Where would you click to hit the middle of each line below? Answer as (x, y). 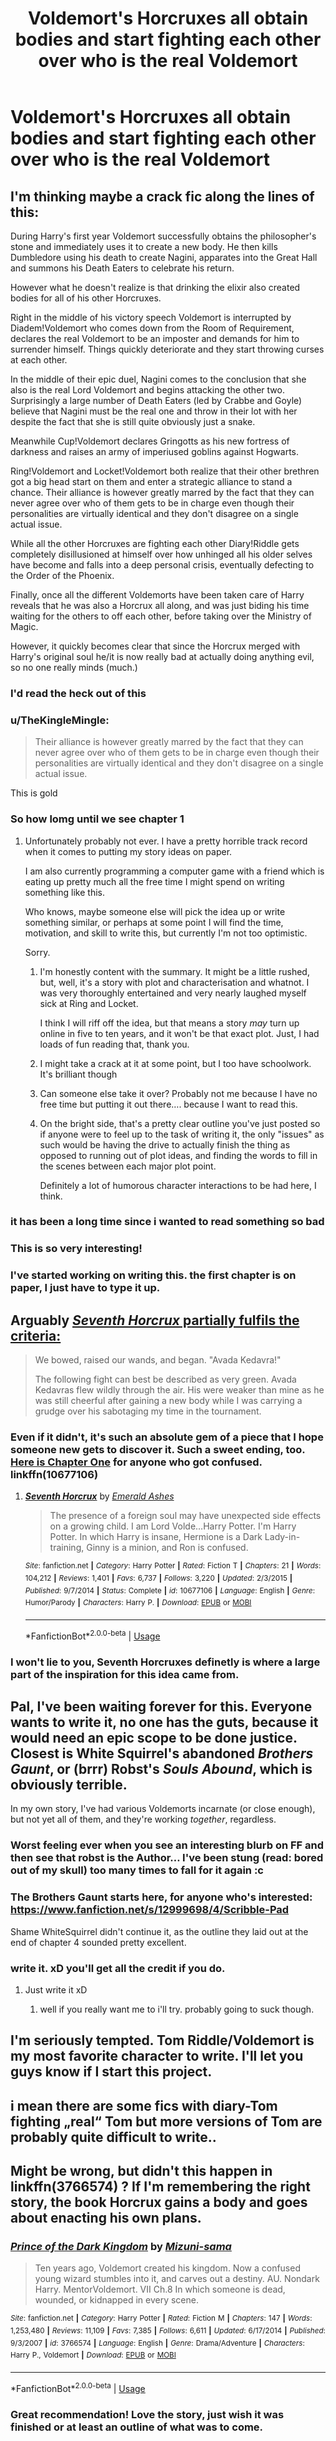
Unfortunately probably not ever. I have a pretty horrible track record (166, 841)
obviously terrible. (69, 1784)
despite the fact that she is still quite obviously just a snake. (133, 421)
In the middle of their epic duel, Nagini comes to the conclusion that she (158, 379)
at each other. (39, 360)
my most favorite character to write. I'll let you (157, 2056)
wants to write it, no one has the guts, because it (164, 1722)
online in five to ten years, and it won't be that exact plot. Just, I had (179, 1033)
